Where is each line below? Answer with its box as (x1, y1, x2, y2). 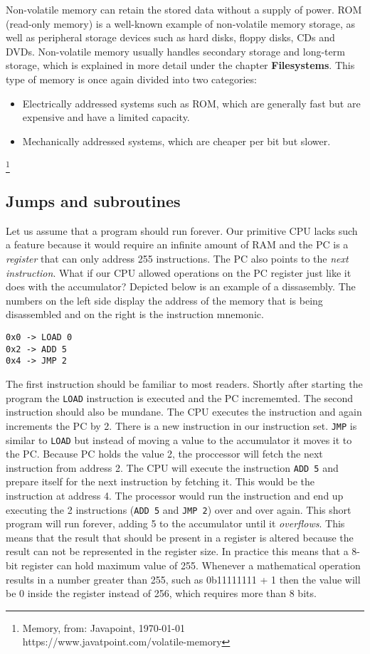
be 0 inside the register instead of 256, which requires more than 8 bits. (6, 586, 317, 601)
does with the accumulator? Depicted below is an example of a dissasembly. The (6, 279, 356, 294)
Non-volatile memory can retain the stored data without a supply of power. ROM (6, 2, 362, 16)
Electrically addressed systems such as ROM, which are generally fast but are (22, 95, 361, 110)
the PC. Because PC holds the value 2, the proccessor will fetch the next (6, 446, 323, 461)
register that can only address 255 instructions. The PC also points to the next (6, 251, 349, 266)
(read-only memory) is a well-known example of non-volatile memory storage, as (6, 16, 356, 31)
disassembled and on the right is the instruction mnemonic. (6, 307, 264, 322)
